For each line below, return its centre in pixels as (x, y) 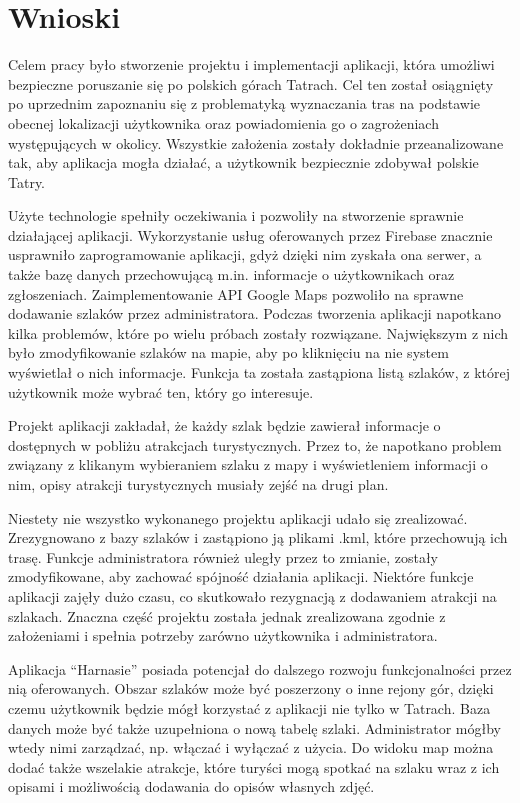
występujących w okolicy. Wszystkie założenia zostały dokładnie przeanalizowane (256, 142)
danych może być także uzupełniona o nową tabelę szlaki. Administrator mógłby (255, 727)
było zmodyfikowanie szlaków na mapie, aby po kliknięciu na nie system (228, 352)
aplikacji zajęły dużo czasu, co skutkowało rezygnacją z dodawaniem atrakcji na (252, 595)
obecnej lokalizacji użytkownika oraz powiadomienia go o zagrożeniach (223, 122)
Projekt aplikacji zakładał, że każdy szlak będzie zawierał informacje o (224, 425)
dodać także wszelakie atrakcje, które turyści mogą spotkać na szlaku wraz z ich (254, 766)
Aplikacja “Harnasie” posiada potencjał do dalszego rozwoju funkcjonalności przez (260, 668)
